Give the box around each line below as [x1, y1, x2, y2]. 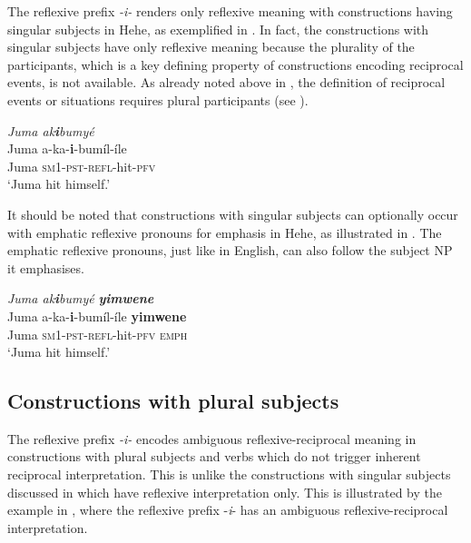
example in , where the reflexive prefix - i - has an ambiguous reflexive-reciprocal [7, 500, 448, 519]
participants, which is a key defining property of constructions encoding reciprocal [7, 54, 464, 74]
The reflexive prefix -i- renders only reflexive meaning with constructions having [7, 2, 453, 20]
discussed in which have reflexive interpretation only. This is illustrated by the [7, 482, 442, 501]
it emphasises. [7, 258, 84, 277]
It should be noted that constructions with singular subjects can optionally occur [7, 204, 458, 223]
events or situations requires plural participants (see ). [7, 90, 309, 109]
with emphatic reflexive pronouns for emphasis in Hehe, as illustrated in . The [7, 222, 442, 242]
